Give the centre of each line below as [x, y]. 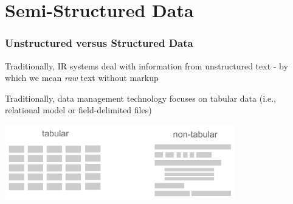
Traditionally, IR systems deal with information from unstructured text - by [146, 65]
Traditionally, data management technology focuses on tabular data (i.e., [140, 98]
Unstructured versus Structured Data [99, 43]
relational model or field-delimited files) [78, 110]
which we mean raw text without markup [82, 78]
